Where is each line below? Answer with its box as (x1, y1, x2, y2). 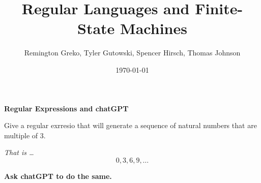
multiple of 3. (4, 130, 46, 140)
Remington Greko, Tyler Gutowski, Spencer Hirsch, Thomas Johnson (24, 47, 241, 58)
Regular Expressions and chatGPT (4, 103, 129, 113)
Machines (120, 18, 187, 39)
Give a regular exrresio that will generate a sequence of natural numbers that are (4, 120, 257, 131)
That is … (4, 147, 34, 158)
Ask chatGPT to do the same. (4, 170, 112, 181)
